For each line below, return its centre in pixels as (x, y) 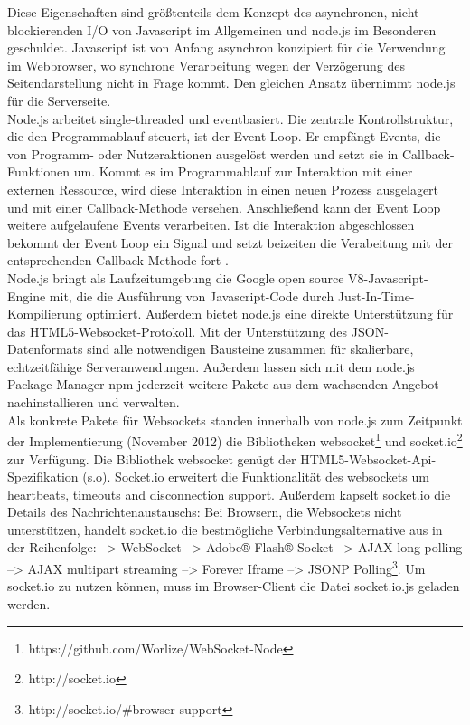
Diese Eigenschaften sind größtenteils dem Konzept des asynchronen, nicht (213, 12)
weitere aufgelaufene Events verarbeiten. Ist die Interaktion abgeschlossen (211, 225)
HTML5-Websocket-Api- (368, 458)
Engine (27, 296)
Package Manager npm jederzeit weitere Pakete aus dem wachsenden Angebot (223, 384)
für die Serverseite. (59, 100)
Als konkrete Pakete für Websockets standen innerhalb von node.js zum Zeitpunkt (235, 420)
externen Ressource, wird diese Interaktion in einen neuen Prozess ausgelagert (223, 189)
